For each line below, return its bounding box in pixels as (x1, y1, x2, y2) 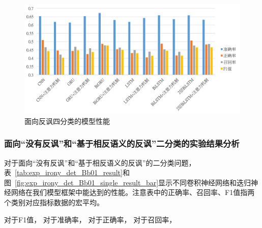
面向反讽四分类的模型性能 (24, 115, 110, 126)
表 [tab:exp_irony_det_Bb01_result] (4, 167, 123, 178)
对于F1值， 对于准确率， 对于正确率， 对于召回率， (4, 214, 177, 224)
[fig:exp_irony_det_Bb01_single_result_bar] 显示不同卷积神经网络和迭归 (15, 177, 251, 187)
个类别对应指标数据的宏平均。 (4, 197, 104, 207)
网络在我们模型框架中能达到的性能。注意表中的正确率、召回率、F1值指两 (11, 187, 255, 198)
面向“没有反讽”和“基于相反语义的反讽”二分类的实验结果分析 (4, 137, 240, 150)
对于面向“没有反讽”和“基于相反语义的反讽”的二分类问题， (4, 157, 196, 168)
